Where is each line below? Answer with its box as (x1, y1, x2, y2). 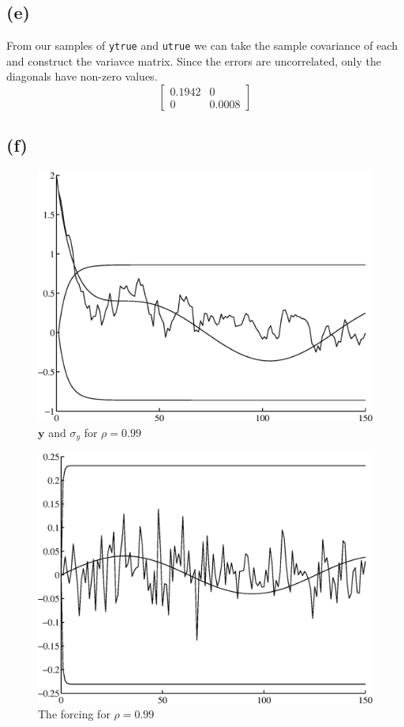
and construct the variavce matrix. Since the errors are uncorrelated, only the (6, 52, 381, 69)
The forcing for (38, 706, 110, 722)
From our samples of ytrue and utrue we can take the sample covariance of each (6, 37, 398, 54)
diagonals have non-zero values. (6, 68, 158, 85)
